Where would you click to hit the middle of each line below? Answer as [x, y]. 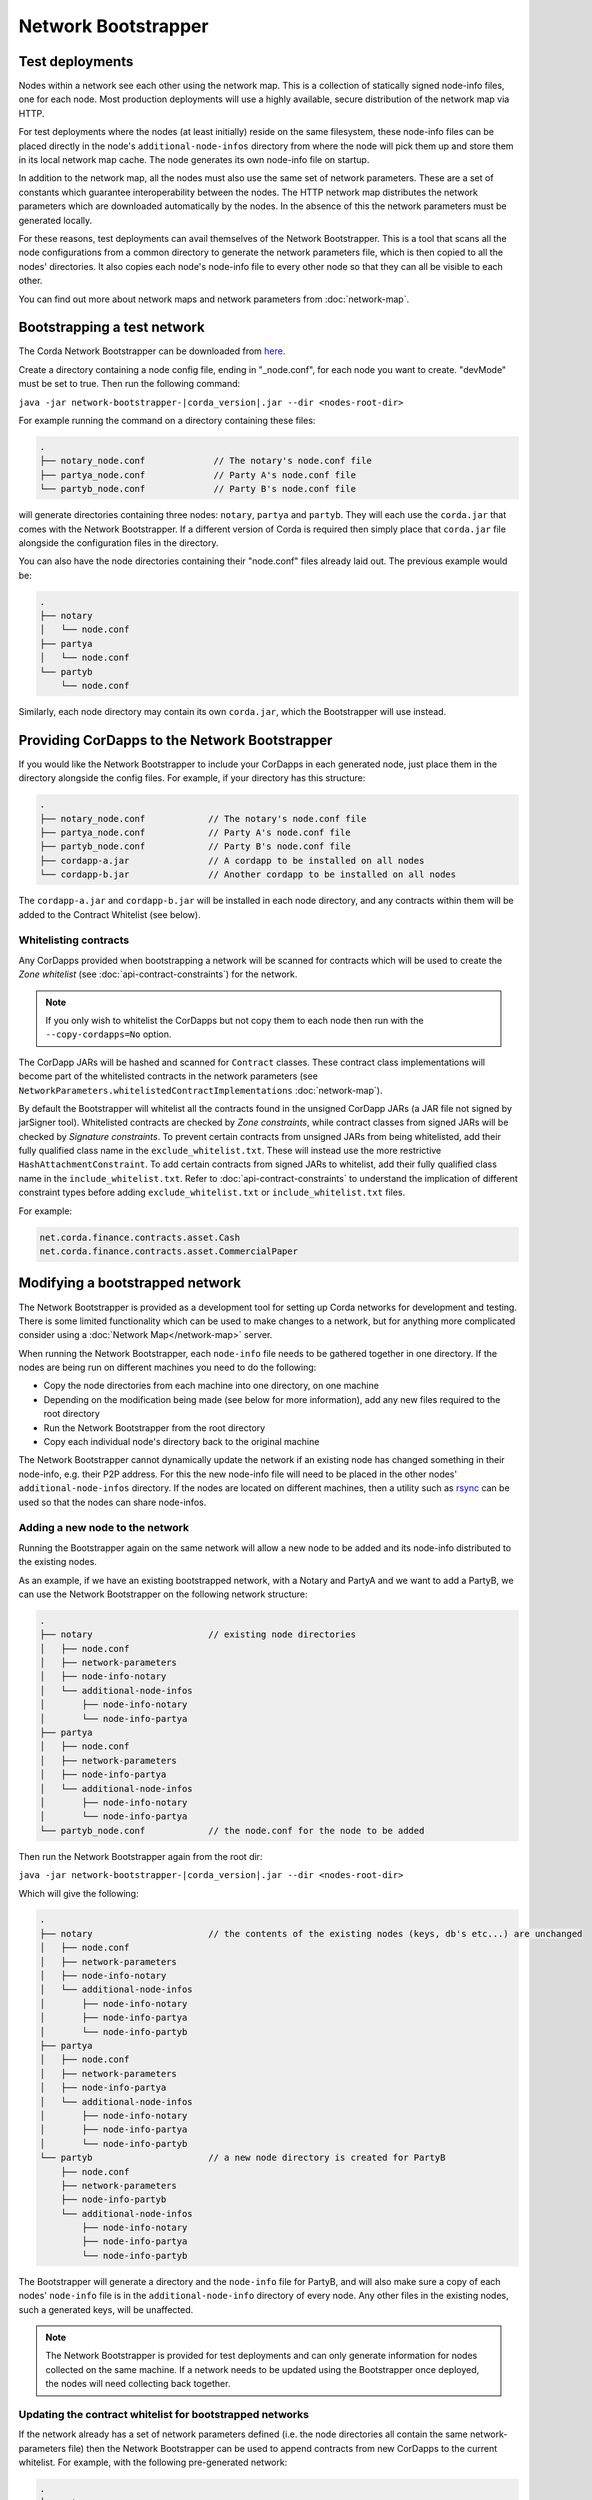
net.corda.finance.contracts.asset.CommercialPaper [169, 1251]
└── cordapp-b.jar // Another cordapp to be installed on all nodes [248, 874]
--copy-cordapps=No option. [108, 1034]
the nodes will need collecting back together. [138, 2384]
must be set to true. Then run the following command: [129, 384]
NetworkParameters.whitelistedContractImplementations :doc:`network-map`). [200, 1090]
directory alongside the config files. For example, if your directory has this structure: [192, 778]
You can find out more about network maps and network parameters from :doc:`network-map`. [214, 299]
